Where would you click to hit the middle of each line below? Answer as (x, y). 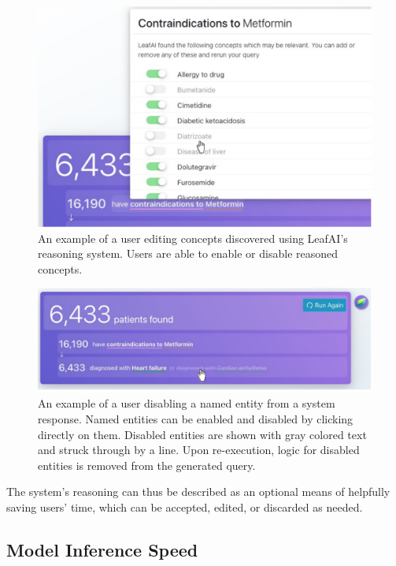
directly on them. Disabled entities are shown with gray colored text (202, 434)
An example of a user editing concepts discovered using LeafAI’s (193, 238)
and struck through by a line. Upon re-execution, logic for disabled (199, 450)
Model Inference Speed (102, 549)
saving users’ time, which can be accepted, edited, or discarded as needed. (185, 506)
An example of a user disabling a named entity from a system (187, 403)
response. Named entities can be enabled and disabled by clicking (196, 418)
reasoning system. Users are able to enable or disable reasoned (188, 253)
